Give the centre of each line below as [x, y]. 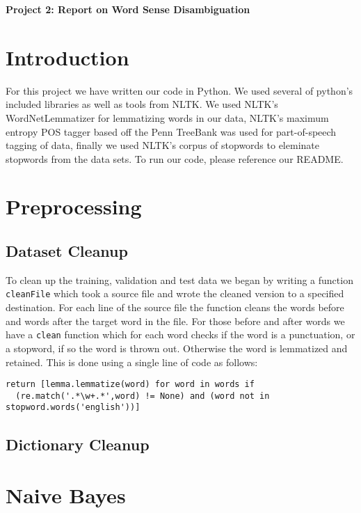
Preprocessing [74, 206]
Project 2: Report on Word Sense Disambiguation [128, 9]
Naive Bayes [66, 495]
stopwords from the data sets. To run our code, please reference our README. [175, 158]
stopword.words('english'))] [73, 408]
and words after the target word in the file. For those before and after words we [175, 321]
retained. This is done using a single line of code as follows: [132, 362]
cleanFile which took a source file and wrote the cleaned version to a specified [175, 293]
